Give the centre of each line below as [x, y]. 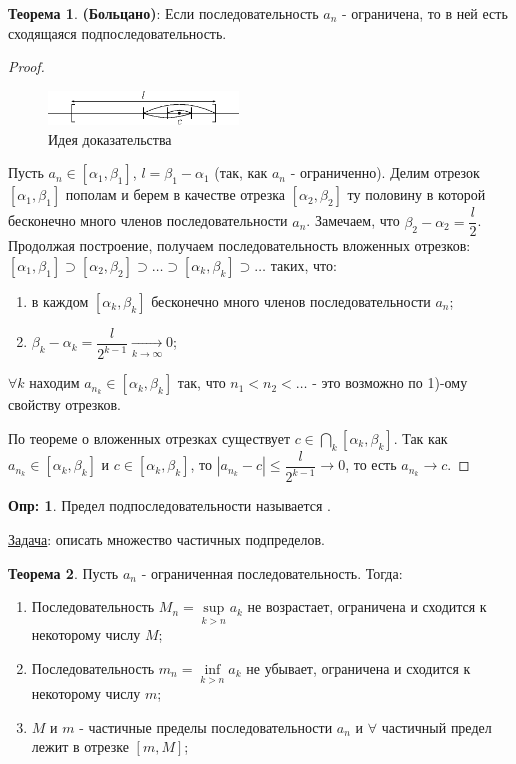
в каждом [60, 300]
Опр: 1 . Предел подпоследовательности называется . [170, 505]
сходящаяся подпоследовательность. [117, 32]
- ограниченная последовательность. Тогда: [272, 572]
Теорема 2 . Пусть [63, 572]
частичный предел [436, 726]
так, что [201, 382]
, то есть [371, 464]
